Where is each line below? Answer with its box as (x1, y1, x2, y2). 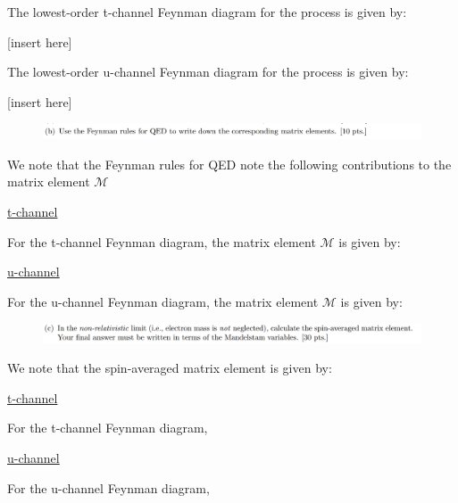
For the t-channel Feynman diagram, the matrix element (7, 232, 316, 251)
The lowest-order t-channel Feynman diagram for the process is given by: (7, 3, 407, 21)
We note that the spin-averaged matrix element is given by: (7, 359, 332, 377)
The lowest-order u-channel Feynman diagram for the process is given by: (7, 62, 409, 81)
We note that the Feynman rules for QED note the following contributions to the (7, 154, 452, 173)
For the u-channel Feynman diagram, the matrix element (7, 292, 319, 310)
